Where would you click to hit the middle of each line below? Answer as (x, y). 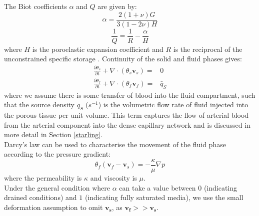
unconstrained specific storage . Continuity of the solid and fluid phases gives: (123, 59)
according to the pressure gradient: (57, 154)
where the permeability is (43, 177)
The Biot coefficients (35, 6)
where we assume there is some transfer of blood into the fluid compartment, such (130, 95)
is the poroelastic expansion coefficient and (98, 49)
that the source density (39, 105)
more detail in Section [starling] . (53, 134)
